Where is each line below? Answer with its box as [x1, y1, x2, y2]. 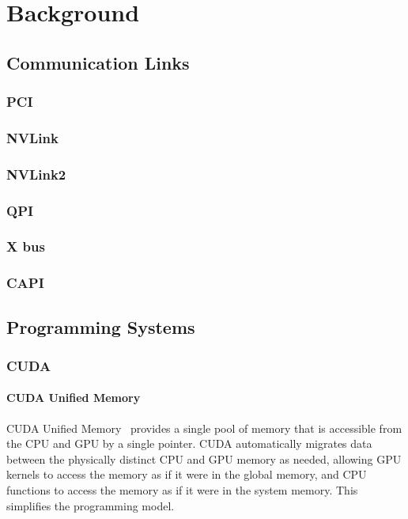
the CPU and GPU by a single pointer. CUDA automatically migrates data [6, 435, 372, 452]
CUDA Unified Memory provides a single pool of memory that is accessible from [6, 419, 402, 436]
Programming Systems [6, 314, 195, 339]
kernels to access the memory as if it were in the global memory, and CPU [6, 466, 367, 483]
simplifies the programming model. [6, 497, 175, 513]
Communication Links [6, 50, 190, 74]
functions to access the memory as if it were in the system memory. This [6, 482, 358, 498]
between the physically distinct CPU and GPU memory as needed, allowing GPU [6, 450, 402, 467]
